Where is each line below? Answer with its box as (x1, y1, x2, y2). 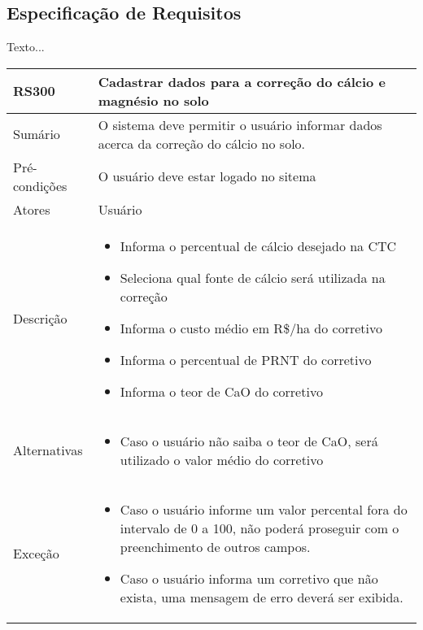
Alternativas (13, 441, 83, 460)
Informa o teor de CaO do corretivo (120, 381, 323, 401)
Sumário (13, 124, 60, 144)
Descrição (13, 309, 68, 328)
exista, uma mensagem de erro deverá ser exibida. (120, 587, 403, 606)
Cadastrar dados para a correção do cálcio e (98, 72, 386, 91)
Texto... (7, 38, 45, 55)
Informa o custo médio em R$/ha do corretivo (120, 318, 383, 337)
